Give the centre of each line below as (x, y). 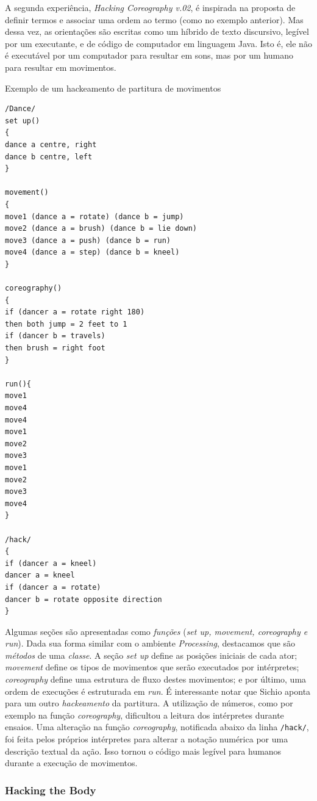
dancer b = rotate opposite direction (84, 599)
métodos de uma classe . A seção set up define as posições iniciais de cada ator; (151, 655)
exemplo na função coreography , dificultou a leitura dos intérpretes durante (144, 715)
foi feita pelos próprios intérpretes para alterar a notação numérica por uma (147, 739)
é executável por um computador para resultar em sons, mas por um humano (149, 55)
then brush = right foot (55, 348)
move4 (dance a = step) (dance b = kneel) (92, 252)
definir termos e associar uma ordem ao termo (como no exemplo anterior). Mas (154, 19)
